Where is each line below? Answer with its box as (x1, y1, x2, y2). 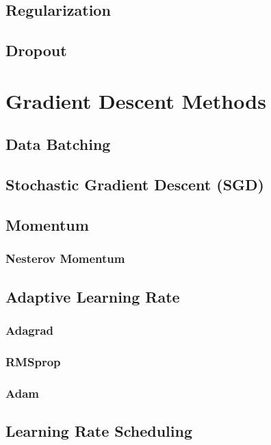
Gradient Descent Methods (5, 86, 266, 114)
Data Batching (5, 133, 111, 155)
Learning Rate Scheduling (5, 420, 192, 441)
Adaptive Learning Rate (5, 285, 180, 307)
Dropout (5, 40, 67, 61)
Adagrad (5, 321, 54, 338)
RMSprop (5, 353, 61, 370)
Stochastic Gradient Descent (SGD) (5, 174, 264, 195)
